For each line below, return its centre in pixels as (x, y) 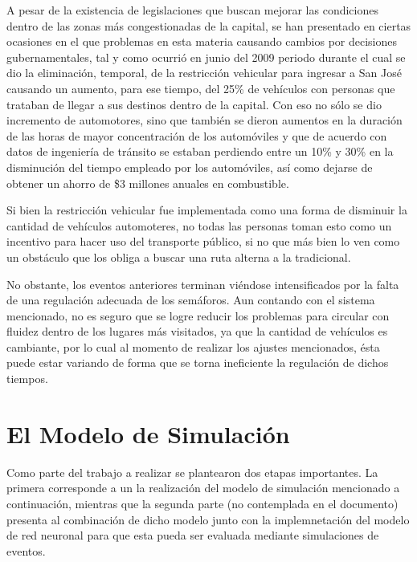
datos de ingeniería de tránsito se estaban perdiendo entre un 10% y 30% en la (200, 151)
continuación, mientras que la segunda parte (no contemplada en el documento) (202, 503)
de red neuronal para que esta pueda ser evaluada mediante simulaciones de (193, 535)
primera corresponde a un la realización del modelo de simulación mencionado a (203, 488)
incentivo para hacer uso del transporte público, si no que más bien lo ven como (203, 241)
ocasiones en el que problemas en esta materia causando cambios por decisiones (202, 41)
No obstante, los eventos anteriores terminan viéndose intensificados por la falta (203, 284)
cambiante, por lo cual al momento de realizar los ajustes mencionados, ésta (193, 346)
